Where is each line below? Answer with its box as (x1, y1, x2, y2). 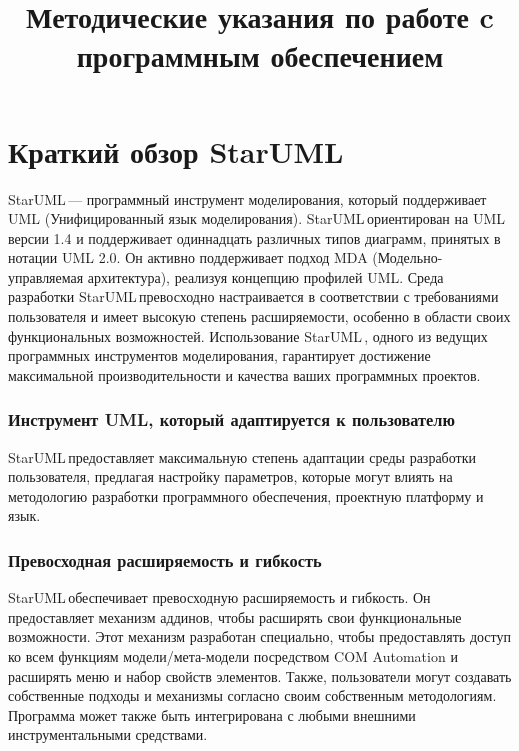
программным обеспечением (76, 35, 444, 76)
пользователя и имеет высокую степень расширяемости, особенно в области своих (8, 306, 511, 327)
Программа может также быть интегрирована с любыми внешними (8, 704, 416, 725)
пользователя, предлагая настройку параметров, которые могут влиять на (8, 466, 453, 487)
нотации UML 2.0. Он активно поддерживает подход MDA (8, 247, 368, 268)
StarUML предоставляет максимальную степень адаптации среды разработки (8, 446, 476, 467)
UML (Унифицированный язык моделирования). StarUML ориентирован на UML (8, 208, 505, 229)
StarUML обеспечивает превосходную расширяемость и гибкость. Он (8, 587, 431, 608)
